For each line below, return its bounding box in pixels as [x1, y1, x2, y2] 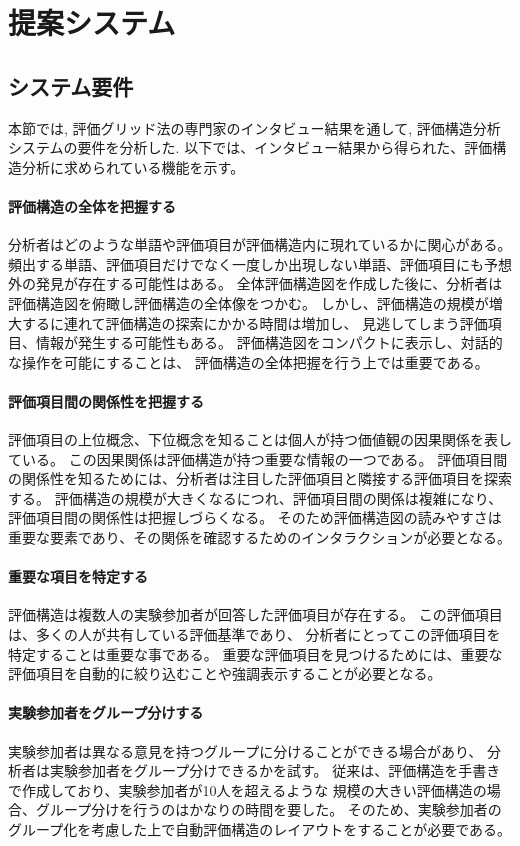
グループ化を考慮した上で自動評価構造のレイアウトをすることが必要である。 [8, 819, 512, 840]
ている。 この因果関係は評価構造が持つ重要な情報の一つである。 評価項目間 [8, 448, 508, 469]
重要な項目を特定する [8, 566, 148, 587]
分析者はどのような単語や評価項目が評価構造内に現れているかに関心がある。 [8, 234, 512, 255]
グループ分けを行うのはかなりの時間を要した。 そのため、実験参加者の [35, 799, 502, 820]
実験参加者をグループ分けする [8, 702, 204, 723]
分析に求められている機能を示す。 [21, 156, 245, 177]
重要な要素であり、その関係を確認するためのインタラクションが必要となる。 [8, 527, 511, 548]
